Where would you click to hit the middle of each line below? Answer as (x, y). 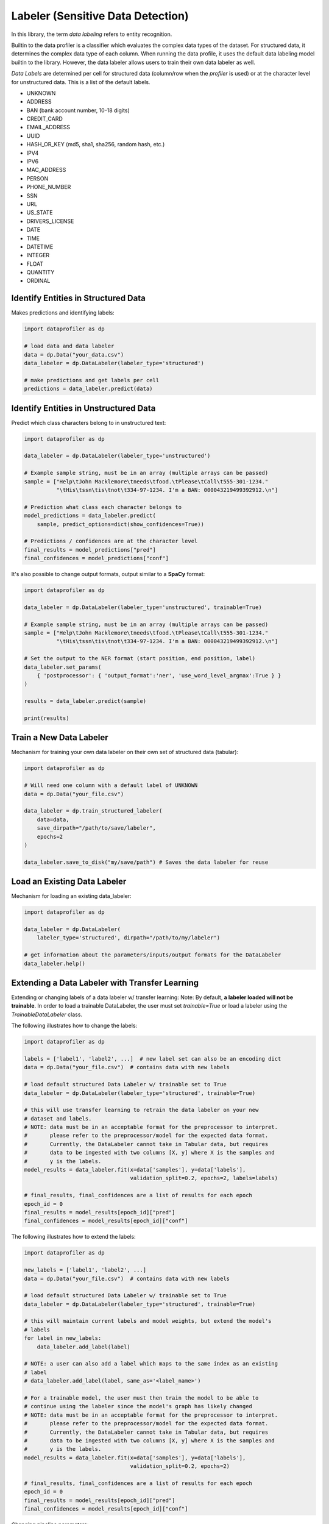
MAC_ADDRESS (46, 170)
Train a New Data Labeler (60, 738)
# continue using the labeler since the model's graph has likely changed (138, 1406)
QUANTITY (41, 272)
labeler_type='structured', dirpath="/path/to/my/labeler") (129, 938)
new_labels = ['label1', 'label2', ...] (85, 1270)
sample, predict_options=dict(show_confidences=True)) (120, 524)
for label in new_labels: (63, 1338)
